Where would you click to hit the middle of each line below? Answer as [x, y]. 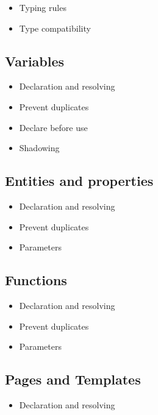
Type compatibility [55, 28]
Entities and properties [79, 181]
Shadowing [39, 148]
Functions [36, 280]
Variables [35, 61]
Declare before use [53, 127]
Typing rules [43, 7]
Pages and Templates [73, 379]
